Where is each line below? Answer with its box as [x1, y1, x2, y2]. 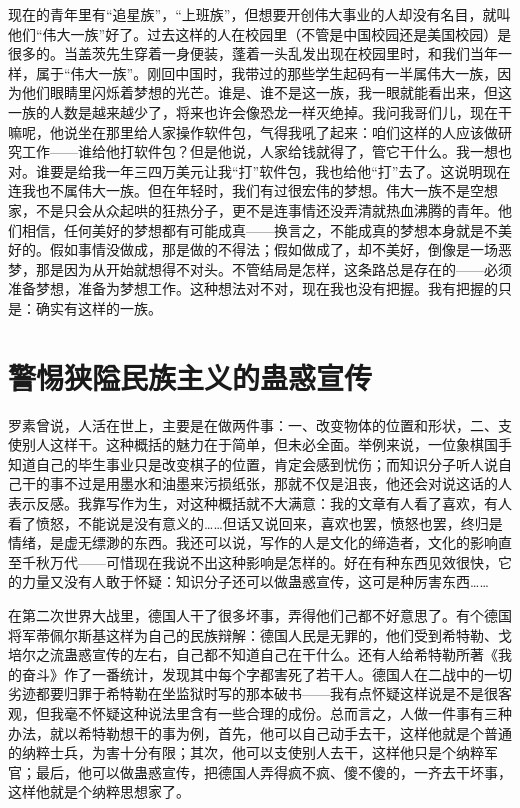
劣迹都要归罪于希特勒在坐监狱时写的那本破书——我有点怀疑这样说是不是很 [8, 683, 498, 704]
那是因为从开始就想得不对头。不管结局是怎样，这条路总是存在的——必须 [35, 258, 512, 279]
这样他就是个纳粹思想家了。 [8, 781, 190, 802]
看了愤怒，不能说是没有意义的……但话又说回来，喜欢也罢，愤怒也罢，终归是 [8, 512, 503, 533]
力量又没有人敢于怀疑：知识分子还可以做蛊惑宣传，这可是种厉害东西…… [21, 571, 489, 592]
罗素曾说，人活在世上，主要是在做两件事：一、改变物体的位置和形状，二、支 [8, 414, 512, 435]
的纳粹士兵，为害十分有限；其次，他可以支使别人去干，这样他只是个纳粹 [8, 742, 484, 763]
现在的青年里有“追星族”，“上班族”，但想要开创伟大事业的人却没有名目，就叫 [8, 4, 511, 24]
